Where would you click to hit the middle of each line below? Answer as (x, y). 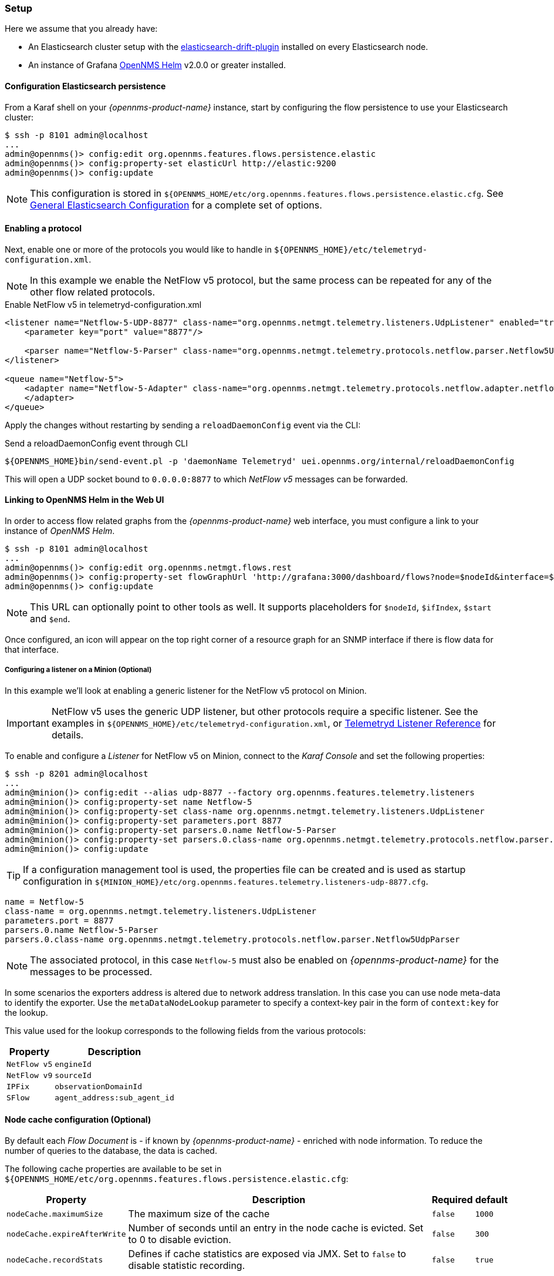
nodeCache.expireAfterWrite (66, 1234)
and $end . (50, 619)
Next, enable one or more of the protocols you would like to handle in (138, 249)
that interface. (32, 650)
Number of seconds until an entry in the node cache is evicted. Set (276, 1228)
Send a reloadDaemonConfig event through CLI (97, 443)
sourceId (73, 1075)
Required (452, 1200)
